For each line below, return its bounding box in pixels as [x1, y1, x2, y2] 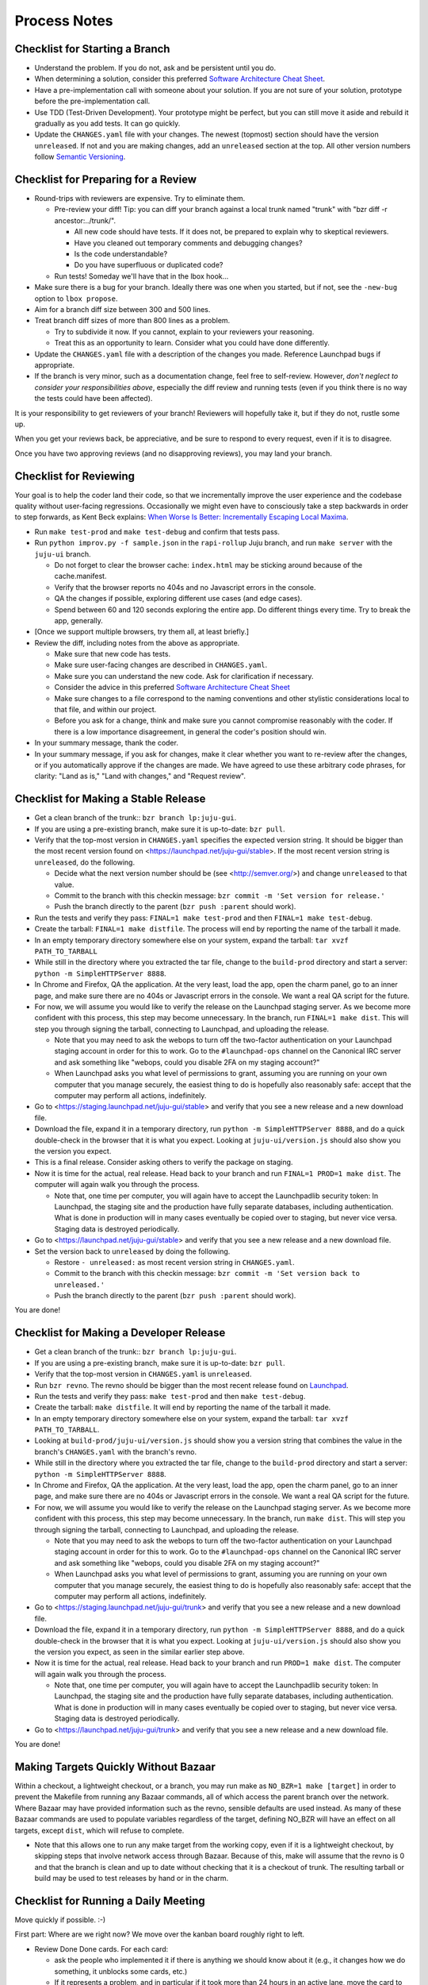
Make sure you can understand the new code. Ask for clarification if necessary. [54, 671, 314, 680]
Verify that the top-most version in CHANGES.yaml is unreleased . [34, 1370, 252, 1379]
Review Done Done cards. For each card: [34, 1944, 169, 1953]
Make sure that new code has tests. [54, 649, 170, 659]
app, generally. [54, 615, 103, 625]
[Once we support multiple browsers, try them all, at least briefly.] [34, 627, 250, 637]
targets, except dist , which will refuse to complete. [14, 1825, 185, 1835]
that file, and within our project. [54, 705, 157, 715]
